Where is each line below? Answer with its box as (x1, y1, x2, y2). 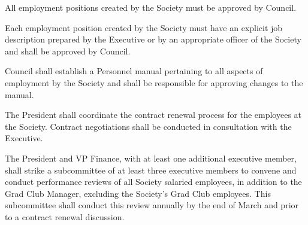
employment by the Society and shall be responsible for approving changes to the (5, 76, 303, 89)
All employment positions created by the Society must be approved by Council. (5, 1, 297, 13)
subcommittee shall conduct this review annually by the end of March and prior (5, 199, 299, 211)
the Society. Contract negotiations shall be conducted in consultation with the (5, 120, 292, 132)
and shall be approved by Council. (5, 44, 131, 57)
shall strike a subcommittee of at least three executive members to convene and (5, 163, 297, 176)
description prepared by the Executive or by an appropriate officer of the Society (5, 33, 301, 45)
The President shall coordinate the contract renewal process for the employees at (5, 108, 302, 121)
